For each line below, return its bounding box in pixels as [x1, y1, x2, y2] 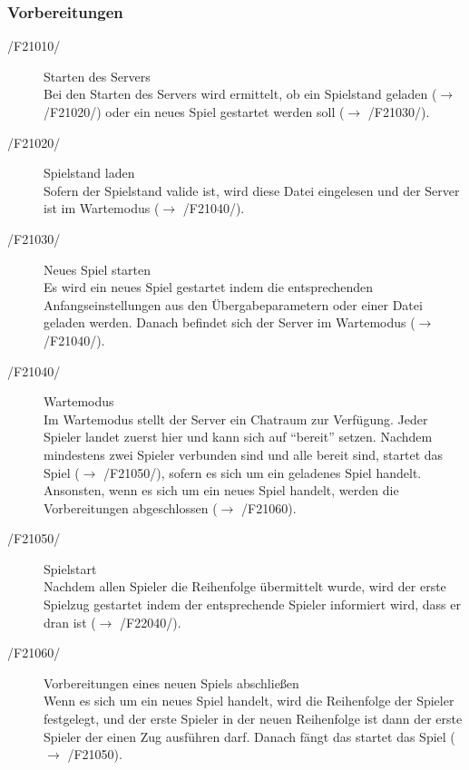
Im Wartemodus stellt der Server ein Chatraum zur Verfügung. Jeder [44, 409, 428, 428]
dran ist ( [44, 612, 96, 631]
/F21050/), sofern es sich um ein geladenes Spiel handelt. [103, 463, 422, 482]
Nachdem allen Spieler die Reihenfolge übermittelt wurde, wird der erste [44, 577, 446, 596]
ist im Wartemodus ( [44, 199, 160, 218]
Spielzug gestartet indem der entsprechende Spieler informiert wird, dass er [44, 595, 461, 614]
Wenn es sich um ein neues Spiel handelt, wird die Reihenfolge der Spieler [44, 691, 454, 710]
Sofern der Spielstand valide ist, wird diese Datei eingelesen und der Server [44, 180, 460, 200]
